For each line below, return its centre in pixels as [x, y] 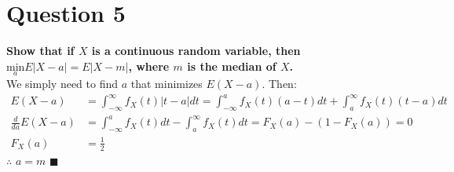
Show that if [40, 51]
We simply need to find [62, 83]
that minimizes [167, 83]
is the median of [232, 66]
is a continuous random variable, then [196, 51]
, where [149, 66]
